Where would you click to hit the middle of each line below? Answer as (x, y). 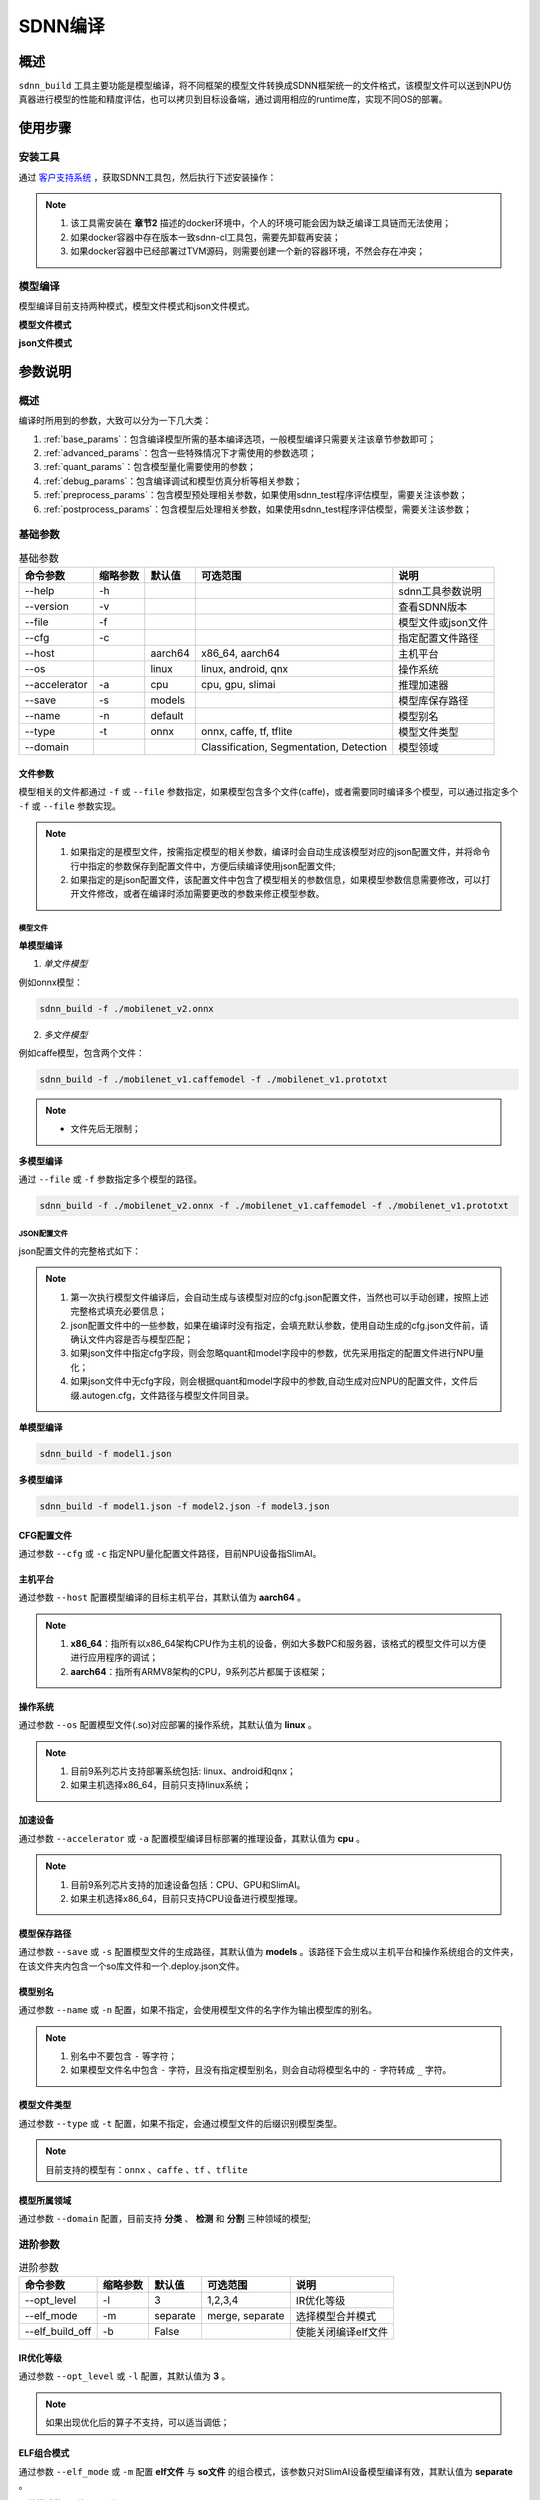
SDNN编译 (61, 26)
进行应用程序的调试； (114, 1657)
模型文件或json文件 (443, 623)
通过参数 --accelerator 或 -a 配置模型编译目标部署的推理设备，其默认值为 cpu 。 (191, 1838)
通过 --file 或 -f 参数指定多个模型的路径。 (110, 1179)
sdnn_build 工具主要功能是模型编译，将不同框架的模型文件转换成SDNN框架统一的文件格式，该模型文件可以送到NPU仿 (265, 86)
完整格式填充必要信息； (118, 1311)
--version (46, 607)
